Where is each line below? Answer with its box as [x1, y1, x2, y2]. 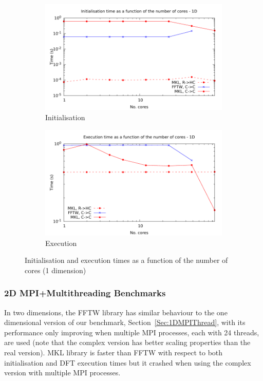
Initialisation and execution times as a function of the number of [25, 255, 228, 265]
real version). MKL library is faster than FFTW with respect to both [4, 347, 223, 357]
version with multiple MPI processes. [4, 367, 121, 378]
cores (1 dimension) [25, 264, 86, 275]
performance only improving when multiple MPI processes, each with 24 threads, [4, 327, 259, 337]
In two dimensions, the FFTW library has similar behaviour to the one [4, 307, 228, 317]
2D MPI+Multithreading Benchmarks [4, 287, 166, 299]
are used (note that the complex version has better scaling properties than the [4, 337, 251, 348]
